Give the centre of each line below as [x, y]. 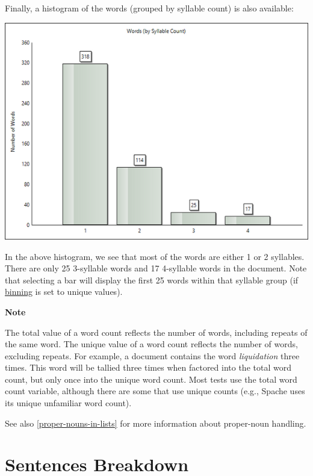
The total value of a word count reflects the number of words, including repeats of [156, 332]
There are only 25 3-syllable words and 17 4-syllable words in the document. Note [156, 268]
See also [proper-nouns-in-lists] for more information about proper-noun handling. [156, 423]
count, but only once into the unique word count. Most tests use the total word [151, 379]
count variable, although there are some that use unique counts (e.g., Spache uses [155, 391]
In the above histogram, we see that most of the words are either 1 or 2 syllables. [155, 256]
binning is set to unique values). [64, 292]
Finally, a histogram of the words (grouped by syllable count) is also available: [149, 8]
